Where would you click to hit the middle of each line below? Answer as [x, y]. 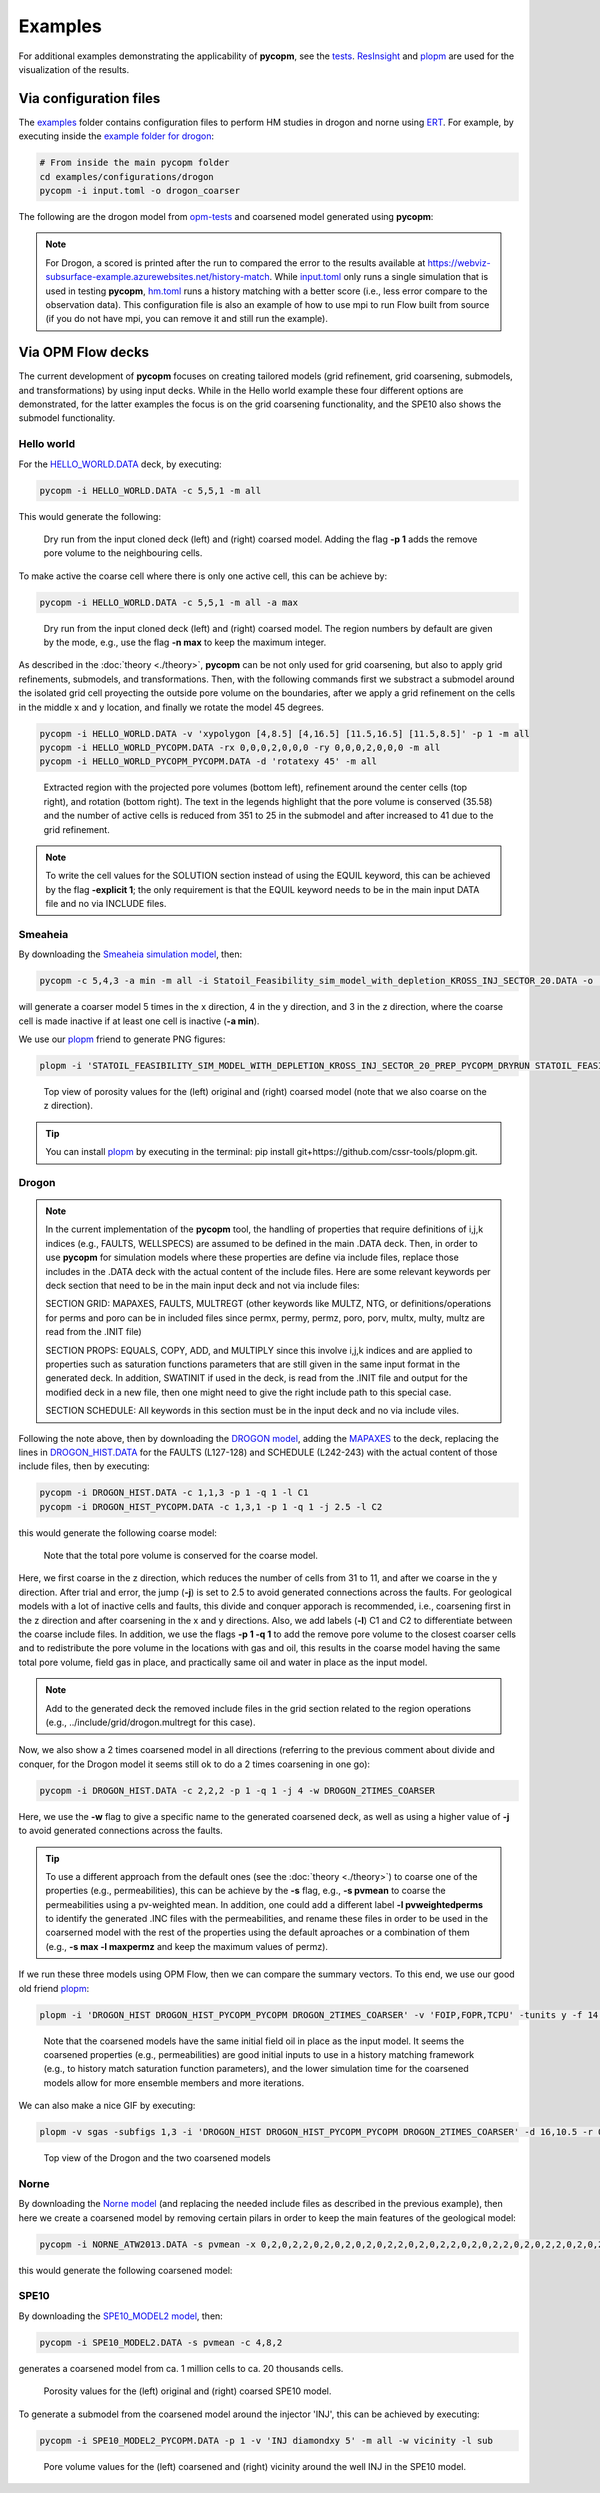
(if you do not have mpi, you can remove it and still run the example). [187, 319]
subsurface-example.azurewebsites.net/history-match [157, 277]
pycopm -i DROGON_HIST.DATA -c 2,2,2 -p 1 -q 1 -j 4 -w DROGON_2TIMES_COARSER [237, 1790]
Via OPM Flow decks [84, 352]
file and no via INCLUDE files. [106, 904]
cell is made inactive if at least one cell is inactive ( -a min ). [139, 1021]
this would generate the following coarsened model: [125, 2270]
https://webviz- [459, 262]
